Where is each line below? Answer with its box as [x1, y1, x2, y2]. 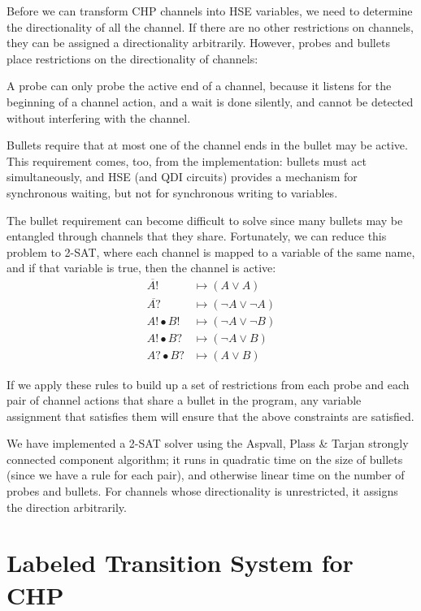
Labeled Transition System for [7, 546, 354, 579]
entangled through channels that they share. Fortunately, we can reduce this [7, 227, 387, 245]
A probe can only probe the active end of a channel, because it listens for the [7, 77, 392, 94]
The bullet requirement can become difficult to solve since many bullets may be [7, 211, 403, 228]
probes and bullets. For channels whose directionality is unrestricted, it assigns [7, 483, 398, 500]
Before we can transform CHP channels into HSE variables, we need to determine [7, 2, 413, 19]
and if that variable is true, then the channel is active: [7, 259, 276, 276]
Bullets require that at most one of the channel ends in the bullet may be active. [7, 136, 408, 154]
